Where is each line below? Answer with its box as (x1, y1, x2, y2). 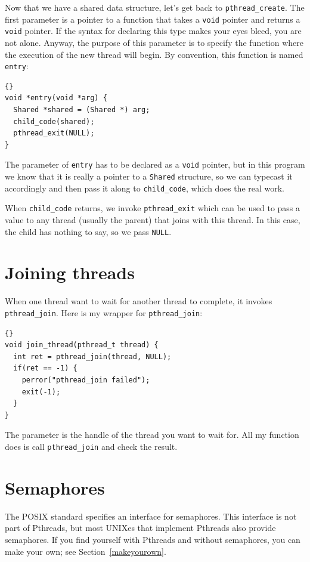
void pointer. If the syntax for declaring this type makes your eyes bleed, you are (5, 24, 302, 37)
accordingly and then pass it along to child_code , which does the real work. (5, 181, 285, 194)
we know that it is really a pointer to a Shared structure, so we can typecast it (5, 170, 293, 183)
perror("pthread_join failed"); (21, 376, 150, 384)
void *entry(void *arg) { (5, 94, 107, 103)
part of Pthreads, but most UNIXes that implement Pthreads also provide (5, 521, 276, 534)
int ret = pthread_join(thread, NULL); (13, 352, 172, 361)
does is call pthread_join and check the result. (5, 440, 178, 452)
